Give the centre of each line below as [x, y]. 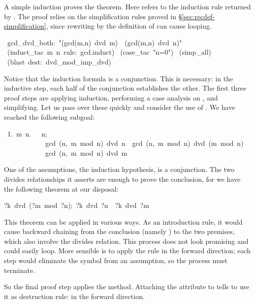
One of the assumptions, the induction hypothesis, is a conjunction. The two [119, 169]
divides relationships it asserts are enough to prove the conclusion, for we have [122, 179]
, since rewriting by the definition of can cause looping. [129, 26]
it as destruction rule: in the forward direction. [74, 296]
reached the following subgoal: [49, 117]
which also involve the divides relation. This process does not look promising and [126, 241]
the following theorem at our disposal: [61, 188]
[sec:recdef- [198, 16]
